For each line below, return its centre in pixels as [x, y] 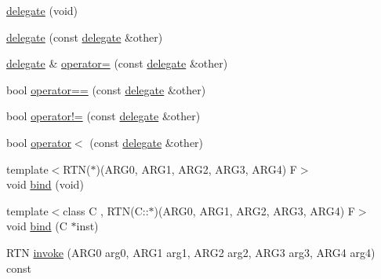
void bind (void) [45, 184]
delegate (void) [42, 10]
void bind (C [37, 226]
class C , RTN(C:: [106, 210]
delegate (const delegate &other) [85, 37]
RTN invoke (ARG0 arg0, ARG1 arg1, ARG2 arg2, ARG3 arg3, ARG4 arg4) [191, 252]
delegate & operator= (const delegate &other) [117, 63]
